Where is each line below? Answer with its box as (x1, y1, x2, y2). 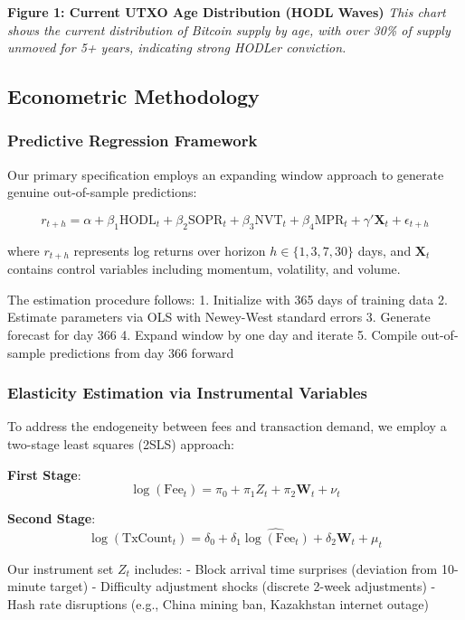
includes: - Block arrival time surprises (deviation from (134, 559, 438, 578)
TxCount (122, 532, 173, 545)
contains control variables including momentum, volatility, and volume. (7, 259, 401, 278)
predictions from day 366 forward (49, 343, 234, 362)
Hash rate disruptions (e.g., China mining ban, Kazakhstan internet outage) (7, 594, 429, 613)
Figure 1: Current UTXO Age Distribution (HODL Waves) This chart (7, 3, 446, 21)
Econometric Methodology (7, 82, 260, 110)
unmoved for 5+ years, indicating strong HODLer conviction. (7, 38, 346, 57)
